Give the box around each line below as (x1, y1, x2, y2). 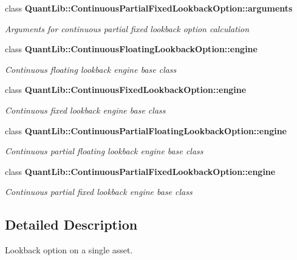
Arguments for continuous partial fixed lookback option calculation (5, 22, 250, 35)
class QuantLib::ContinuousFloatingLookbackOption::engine (5, 43, 258, 55)
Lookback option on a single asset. (5, 244, 133, 256)
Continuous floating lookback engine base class (5, 63, 177, 75)
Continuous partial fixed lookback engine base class (5, 185, 193, 198)
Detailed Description (5, 215, 138, 234)
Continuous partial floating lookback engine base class (5, 145, 203, 157)
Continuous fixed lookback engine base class (5, 103, 166, 116)
